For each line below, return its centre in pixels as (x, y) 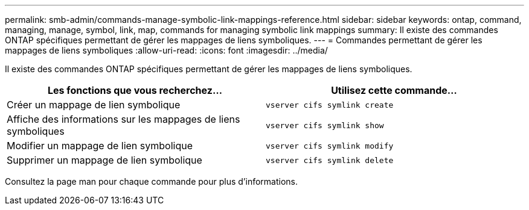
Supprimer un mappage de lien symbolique (104, 160)
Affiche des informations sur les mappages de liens (123, 119)
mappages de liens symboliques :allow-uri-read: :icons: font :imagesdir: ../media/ (166, 50)
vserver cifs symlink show (325, 125)
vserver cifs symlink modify (330, 146)
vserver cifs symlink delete (330, 160)
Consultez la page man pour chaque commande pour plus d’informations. (152, 181)
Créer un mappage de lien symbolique (94, 105)
